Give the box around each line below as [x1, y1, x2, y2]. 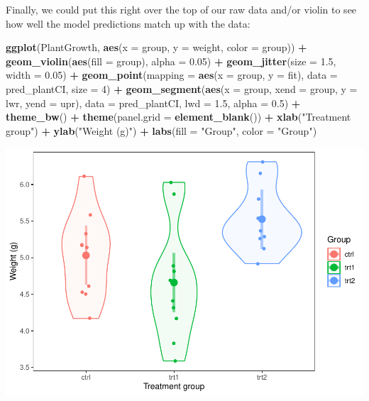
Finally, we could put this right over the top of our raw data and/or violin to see [6, 2, 357, 16]
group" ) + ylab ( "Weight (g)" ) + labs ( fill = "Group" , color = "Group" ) [6, 123, 317, 138]
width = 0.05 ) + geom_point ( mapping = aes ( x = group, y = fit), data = [6, 67, 338, 82]
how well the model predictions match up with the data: [6, 16, 250, 31]
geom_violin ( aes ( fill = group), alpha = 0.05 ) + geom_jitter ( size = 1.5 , [6, 53, 336, 68]
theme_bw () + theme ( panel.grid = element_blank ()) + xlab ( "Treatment [6, 109, 351, 124]
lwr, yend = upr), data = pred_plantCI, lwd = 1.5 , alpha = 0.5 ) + [6, 95, 301, 110]
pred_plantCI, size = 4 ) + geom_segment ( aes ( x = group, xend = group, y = [6, 81, 358, 96]
